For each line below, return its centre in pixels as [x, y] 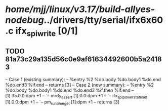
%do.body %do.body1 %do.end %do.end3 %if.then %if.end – [70, 90]
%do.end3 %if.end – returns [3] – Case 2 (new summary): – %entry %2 [80, 85]
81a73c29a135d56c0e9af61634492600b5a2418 [83, 59]
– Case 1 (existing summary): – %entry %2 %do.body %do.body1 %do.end [83, 79]
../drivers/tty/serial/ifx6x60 [103, 20]
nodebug [25, 20]
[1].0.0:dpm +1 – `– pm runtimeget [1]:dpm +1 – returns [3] [62, 103]
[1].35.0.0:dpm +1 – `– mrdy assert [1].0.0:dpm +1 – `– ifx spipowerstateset [76, 96]
